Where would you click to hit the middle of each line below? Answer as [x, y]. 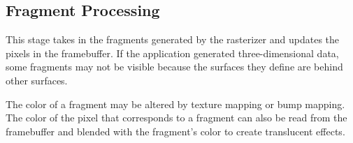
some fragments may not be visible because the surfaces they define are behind [174, 67]
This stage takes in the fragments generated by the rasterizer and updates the [173, 39]
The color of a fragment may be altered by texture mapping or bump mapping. [175, 104]
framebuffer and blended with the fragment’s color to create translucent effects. [175, 131]
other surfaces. [37, 80]
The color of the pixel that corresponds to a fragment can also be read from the [176, 118]
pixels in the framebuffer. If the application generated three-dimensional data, [172, 53]
